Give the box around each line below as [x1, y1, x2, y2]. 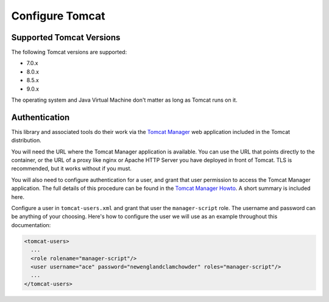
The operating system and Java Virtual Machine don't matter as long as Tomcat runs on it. [11, 96, 238, 104]
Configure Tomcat [11, 9, 105, 23]
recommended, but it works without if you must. [11, 165, 132, 172]
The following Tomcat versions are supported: [11, 49, 127, 56]
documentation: [11, 221, 51, 228]
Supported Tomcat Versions [11, 32, 121, 43]
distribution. [11, 137, 42, 144]
